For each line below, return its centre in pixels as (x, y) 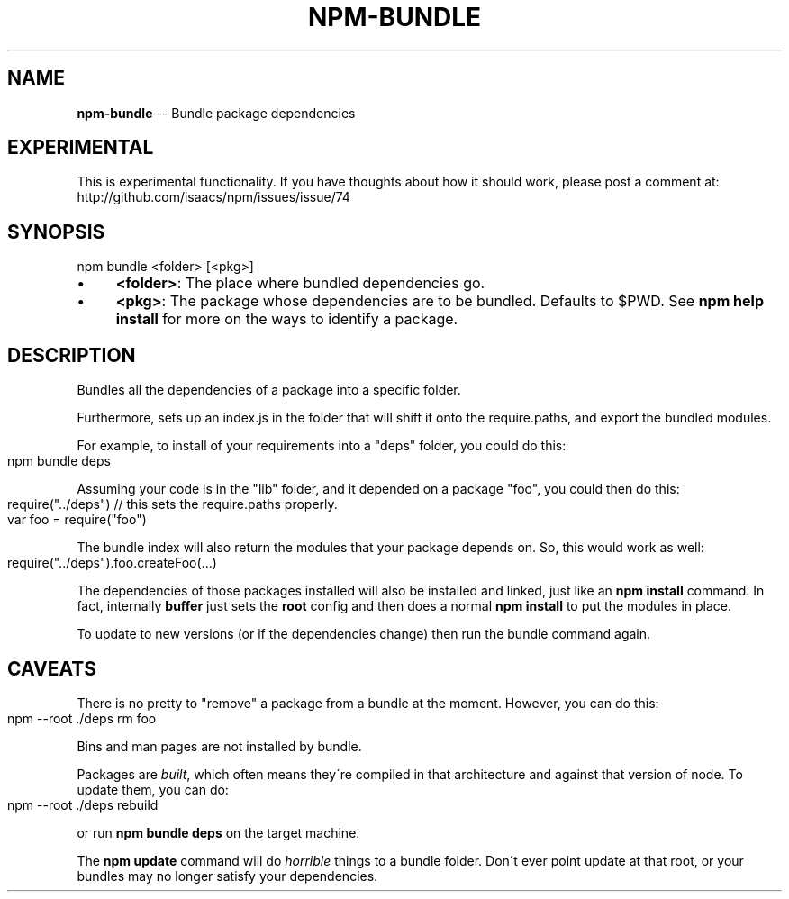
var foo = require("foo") (77, 520)
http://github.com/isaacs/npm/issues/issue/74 (213, 197)
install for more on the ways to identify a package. (287, 319)
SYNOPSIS (56, 232)
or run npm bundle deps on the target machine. (218, 832)
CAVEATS (52, 668)
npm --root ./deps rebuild (83, 804)
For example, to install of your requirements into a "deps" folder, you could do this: (322, 446)
